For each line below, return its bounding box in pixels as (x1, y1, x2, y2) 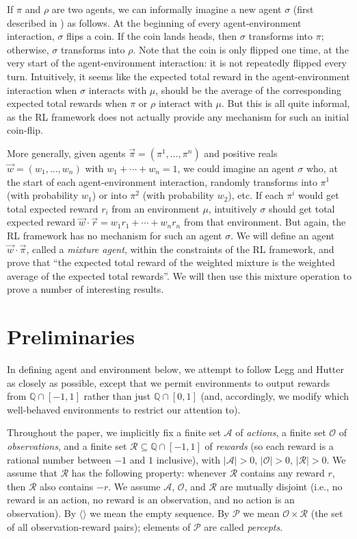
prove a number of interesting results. (7, 282, 164, 296)
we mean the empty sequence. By (90, 505, 230, 520)
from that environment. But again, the (183, 215, 346, 229)
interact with (158, 96, 213, 110)
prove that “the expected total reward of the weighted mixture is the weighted (7, 255, 335, 269)
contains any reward (240, 466, 325, 480)
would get (298, 188, 339, 202)
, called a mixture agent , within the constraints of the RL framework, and (26, 241, 334, 256)
